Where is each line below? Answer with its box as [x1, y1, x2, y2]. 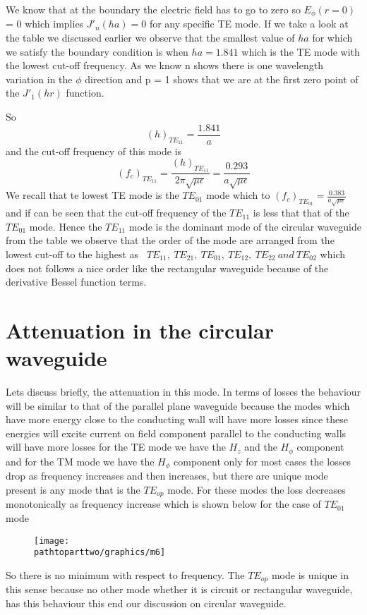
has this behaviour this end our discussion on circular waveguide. [6, 595, 287, 610]
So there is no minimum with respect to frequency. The [6, 567, 245, 582]
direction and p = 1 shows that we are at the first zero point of [85, 71, 359, 86]
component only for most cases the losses [174, 453, 351, 468]
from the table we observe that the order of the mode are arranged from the [6, 233, 335, 248]
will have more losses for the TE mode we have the [6, 439, 226, 454]
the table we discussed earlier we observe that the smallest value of [6, 30, 295, 45]
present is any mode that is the [6, 482, 140, 497]
